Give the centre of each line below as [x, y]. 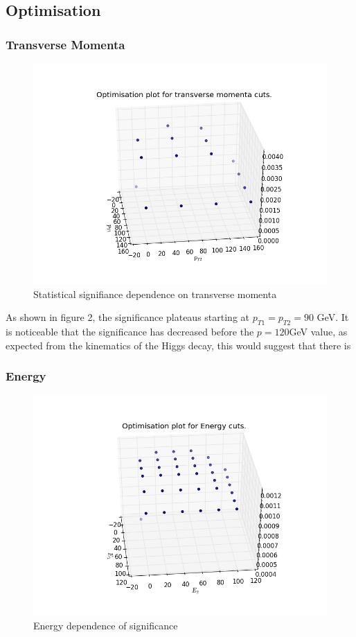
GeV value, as [318, 331]
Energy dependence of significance [106, 625]
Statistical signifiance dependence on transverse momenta [155, 294]
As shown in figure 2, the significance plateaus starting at [128, 317]
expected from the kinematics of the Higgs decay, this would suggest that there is [178, 345]
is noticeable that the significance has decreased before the [130, 331]
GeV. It [333, 317]
